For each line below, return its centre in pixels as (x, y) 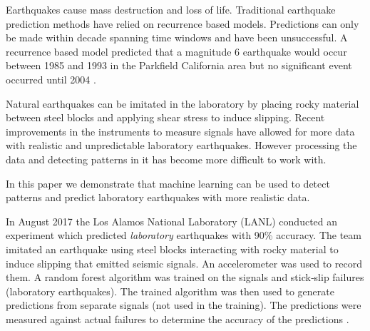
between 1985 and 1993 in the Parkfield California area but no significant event (179, 65)
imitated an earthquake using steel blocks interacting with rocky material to (172, 249)
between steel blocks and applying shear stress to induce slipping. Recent (165, 117)
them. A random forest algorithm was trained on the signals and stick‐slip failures (185, 277)
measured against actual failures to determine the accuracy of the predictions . (178, 319)
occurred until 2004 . (51, 79)
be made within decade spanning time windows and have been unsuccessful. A (177, 37)
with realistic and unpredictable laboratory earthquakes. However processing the (181, 145)
